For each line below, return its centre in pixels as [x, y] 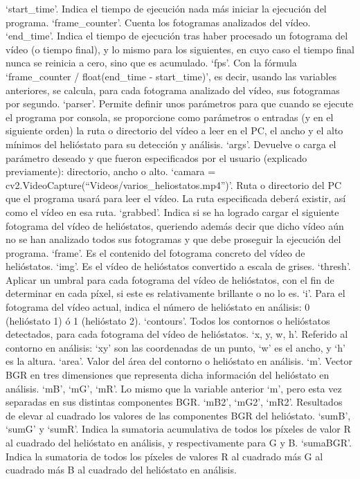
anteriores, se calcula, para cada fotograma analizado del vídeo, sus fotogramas [173, 90]
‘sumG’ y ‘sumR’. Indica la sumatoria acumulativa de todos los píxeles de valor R [178, 429]
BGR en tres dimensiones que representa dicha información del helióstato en [168, 375]
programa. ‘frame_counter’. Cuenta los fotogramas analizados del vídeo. [158, 22]
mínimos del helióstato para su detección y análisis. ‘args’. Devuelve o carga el [171, 144]
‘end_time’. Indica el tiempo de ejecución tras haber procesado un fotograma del [177, 36]
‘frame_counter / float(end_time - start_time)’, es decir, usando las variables [171, 76]
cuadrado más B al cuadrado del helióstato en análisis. [121, 470]
